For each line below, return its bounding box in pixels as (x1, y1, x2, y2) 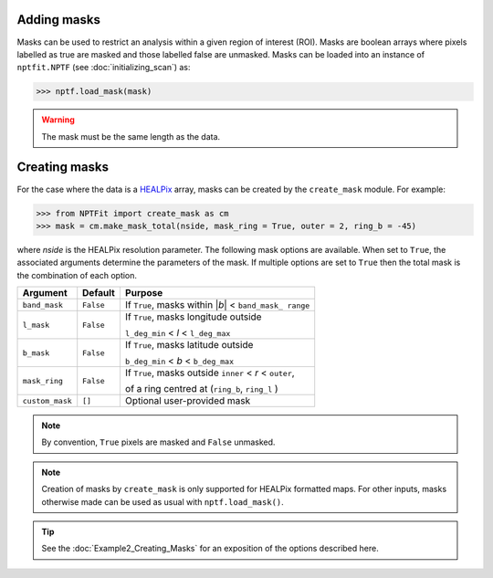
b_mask (22, 348, 50, 358)
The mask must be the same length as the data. (41, 131, 221, 142)
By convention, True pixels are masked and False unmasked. (41, 436, 276, 447)
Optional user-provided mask (124, 394, 251, 407)
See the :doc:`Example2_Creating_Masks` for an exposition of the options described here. (41, 543, 379, 554)
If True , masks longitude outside (124, 310, 262, 323)
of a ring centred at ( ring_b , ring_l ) (124, 383, 278, 395)
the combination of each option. (16, 269, 137, 280)
